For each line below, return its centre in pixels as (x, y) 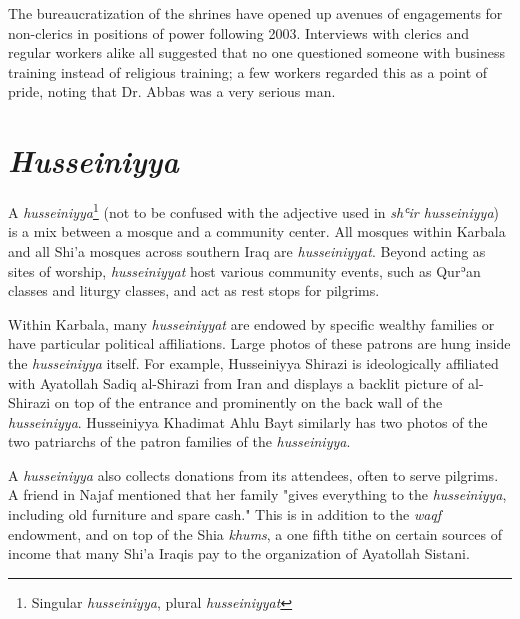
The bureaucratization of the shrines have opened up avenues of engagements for (255, 13)
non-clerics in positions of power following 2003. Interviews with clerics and (238, 32)
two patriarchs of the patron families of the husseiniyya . (179, 441)
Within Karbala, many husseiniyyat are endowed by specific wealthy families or (251, 323)
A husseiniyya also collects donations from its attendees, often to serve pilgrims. (253, 474)
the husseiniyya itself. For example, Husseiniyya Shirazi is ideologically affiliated (253, 362)
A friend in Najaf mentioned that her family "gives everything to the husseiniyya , (257, 494)
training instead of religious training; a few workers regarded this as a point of (248, 71)
